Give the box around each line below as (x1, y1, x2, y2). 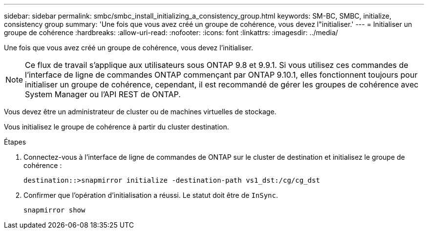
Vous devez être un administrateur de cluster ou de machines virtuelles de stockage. (4, 107, 277, 116)
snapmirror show (23, 206, 86, 214)
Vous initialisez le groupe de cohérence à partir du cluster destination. (4, 123, 229, 131)
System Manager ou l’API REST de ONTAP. (25, 89, 181, 99)
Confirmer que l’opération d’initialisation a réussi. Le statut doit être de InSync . (23, 191, 278, 199)
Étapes (4, 138, 26, 146)
